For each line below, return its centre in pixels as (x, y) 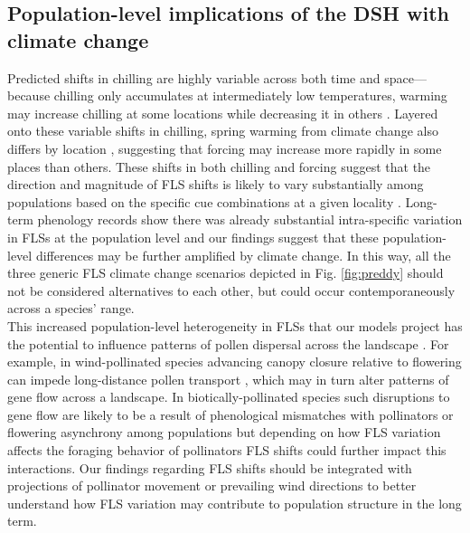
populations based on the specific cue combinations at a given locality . (204, 201)
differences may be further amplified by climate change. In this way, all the (243, 255)
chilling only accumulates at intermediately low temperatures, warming (250, 95)
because (29, 95)
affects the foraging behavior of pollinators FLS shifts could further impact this (227, 450)
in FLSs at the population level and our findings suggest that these (193, 237)
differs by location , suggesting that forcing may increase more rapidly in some (225, 148)
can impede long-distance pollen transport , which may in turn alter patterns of (228, 379)
